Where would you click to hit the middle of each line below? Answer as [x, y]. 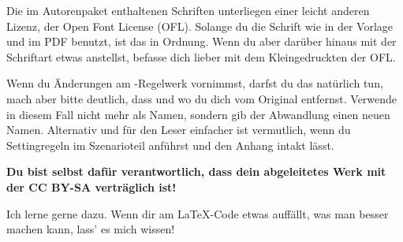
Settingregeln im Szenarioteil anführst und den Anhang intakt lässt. [170, 145]
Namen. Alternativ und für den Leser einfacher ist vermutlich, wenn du [179, 130]
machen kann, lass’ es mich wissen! [91, 229]
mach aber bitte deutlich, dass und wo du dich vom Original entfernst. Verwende [202, 98]
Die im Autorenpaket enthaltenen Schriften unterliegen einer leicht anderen [188, 10]
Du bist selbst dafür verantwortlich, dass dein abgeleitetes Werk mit [196, 171]
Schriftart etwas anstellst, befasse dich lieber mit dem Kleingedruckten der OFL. [201, 56]
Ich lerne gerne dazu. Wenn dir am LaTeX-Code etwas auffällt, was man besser [198, 213]
